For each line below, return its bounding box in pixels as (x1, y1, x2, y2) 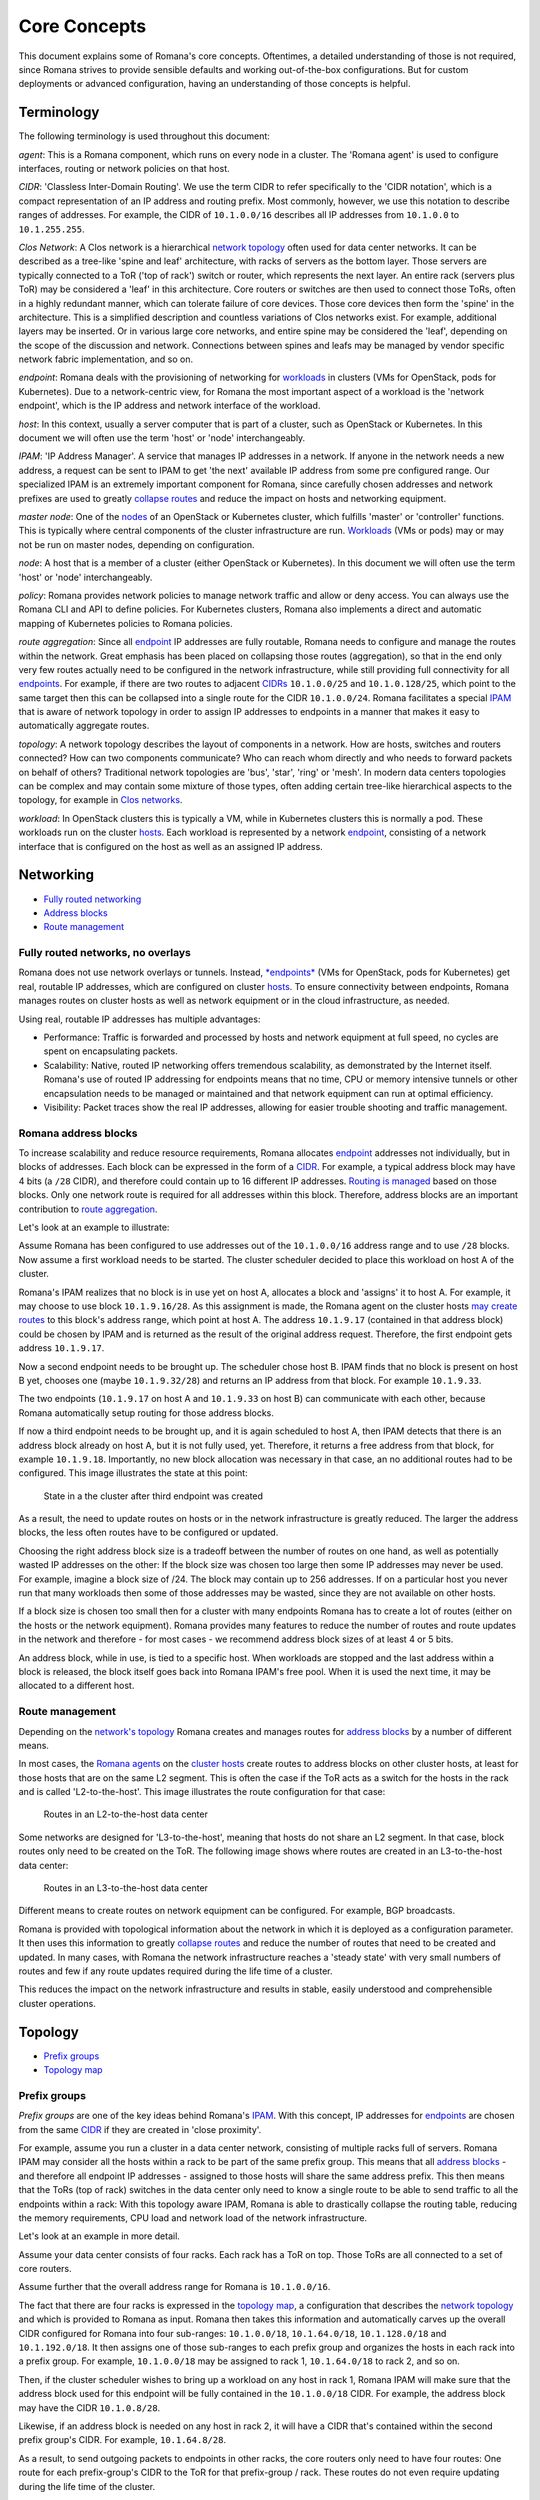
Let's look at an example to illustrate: (18, 1221, 170, 1234)
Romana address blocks (18, 1126, 138, 1140)
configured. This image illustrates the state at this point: (18, 1467, 249, 1479)
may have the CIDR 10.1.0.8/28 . (18, 2401, 161, 2414)
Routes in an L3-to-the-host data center (43, 1882, 209, 1894)
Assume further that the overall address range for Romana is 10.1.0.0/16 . (18, 2281, 331, 2293)
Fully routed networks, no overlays (18, 946, 192, 960)
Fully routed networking (43, 893, 142, 905)
